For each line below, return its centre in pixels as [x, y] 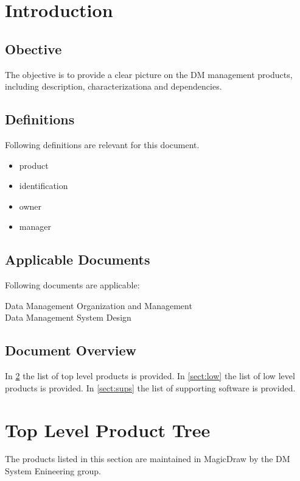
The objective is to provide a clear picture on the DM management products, [149, 74]
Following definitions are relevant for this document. [102, 144]
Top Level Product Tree [108, 429]
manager [35, 226]
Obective [33, 48]
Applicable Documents [78, 259]
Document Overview [71, 350]
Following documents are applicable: [72, 285]
